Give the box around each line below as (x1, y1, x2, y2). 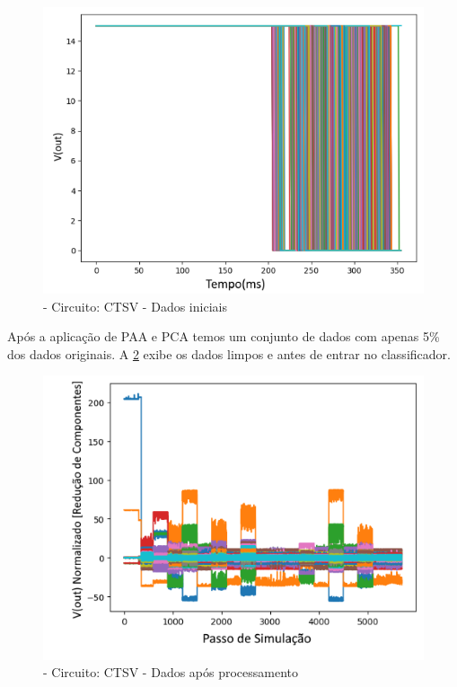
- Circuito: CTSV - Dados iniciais (43, 296, 227, 315)
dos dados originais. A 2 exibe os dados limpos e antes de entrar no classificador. (7, 344, 451, 363)
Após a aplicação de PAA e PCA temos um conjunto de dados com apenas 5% (7, 327, 440, 346)
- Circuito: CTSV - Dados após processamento (43, 663, 299, 682)
